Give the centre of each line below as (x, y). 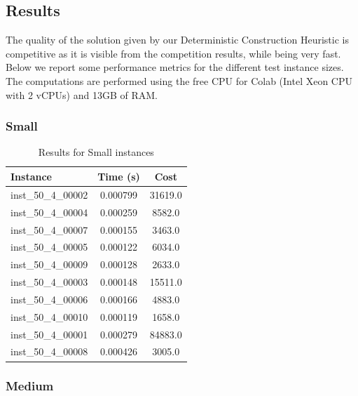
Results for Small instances (96, 152)
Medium (30, 386)
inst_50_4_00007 (49, 229)
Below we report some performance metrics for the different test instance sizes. (175, 67)
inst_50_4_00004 (49, 212)
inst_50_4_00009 (49, 264)
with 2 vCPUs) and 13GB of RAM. (82, 94)
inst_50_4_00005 (49, 247)
